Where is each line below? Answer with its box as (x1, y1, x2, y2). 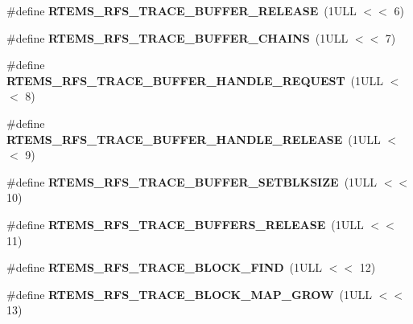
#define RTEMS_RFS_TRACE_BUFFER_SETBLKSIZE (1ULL (6, 173, 378, 190)
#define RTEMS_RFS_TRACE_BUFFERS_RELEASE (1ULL (6, 215, 364, 232)
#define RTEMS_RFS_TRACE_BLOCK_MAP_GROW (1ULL (6, 285, 373, 302)
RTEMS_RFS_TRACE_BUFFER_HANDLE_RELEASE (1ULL (6, 130, 381, 147)
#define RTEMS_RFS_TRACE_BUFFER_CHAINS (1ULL (6, 29, 349, 46)
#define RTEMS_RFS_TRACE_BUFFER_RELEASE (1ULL (6, 2, 357, 18)
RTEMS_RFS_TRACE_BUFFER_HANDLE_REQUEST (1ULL (6, 72, 384, 88)
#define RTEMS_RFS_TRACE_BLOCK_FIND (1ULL (6, 259, 323, 276)
